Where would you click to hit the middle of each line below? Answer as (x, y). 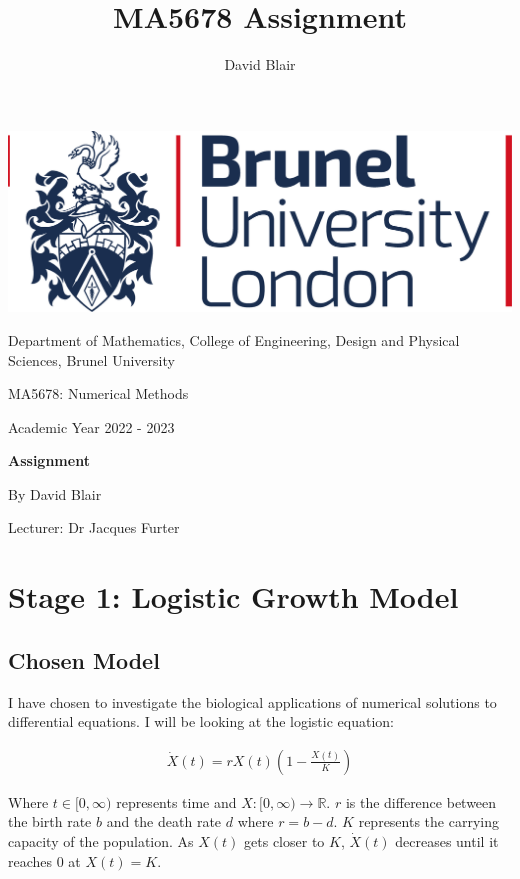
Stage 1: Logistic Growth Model (233, 596)
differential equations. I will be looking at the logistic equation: (201, 721)
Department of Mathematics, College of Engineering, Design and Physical (234, 339)
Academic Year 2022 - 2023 (91, 426)
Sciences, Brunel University (91, 359)
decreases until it (447, 841)
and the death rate (164, 821)
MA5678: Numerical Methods (98, 393)
